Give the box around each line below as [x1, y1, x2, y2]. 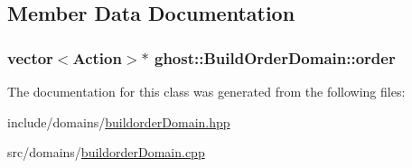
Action [72, 46, 122, 69]
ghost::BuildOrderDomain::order [154, 46, 396, 69]
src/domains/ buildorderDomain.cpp [7, 143, 205, 162]
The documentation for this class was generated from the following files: [7, 82, 406, 100]
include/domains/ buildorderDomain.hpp [7, 112, 230, 131]
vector [7, 46, 53, 69]
